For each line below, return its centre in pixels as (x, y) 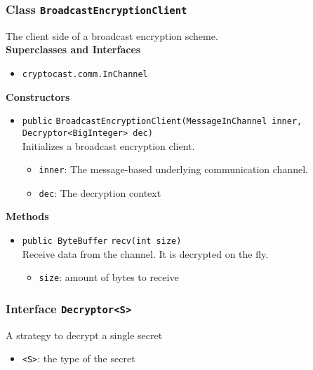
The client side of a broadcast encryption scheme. (112, 35)
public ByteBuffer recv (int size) (102, 241)
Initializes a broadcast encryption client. (108, 145)
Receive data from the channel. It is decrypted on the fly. (145, 253)
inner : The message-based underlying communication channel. (173, 169)
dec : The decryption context (100, 192)
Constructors (38, 96)
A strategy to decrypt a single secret (84, 335)
